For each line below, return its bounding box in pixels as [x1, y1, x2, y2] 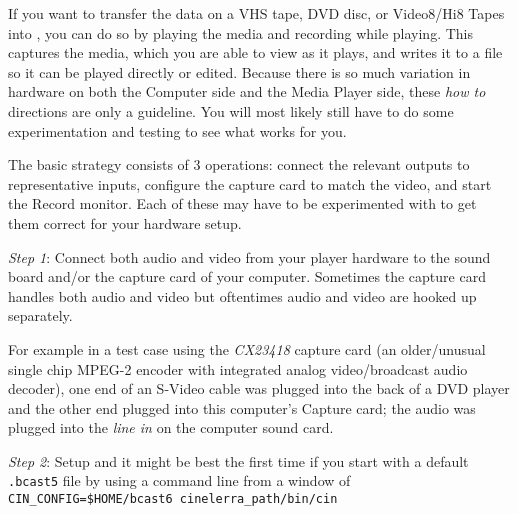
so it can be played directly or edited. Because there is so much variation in [8, 61, 471, 82]
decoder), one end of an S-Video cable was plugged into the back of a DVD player [8, 378, 510, 399]
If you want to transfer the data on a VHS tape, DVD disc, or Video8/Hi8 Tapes [8, 3, 505, 23]
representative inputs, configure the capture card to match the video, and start [8, 173, 492, 194]
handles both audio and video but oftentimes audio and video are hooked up [8, 285, 477, 306]
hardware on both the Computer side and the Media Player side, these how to [8, 81, 486, 102]
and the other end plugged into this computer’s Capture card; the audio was [8, 397, 476, 418]
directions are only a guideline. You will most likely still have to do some [8, 100, 454, 121]
